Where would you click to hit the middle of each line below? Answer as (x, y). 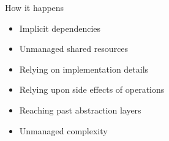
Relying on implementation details (84, 69)
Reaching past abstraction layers (80, 110)
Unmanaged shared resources (74, 49)
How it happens (35, 7)
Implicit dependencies (60, 28)
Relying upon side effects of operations (92, 89)
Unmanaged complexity (63, 130)
